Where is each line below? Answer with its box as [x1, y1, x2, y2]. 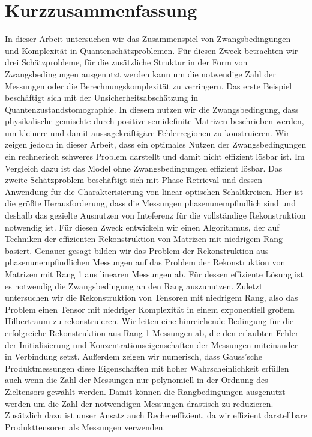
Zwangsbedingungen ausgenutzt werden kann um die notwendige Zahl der [5, 67, 276, 80]
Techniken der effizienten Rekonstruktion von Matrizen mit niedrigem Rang [5, 232, 283, 245]
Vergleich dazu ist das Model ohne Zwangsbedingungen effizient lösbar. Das [5, 161, 283, 174]
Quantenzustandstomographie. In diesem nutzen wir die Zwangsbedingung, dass [5, 103, 299, 115]
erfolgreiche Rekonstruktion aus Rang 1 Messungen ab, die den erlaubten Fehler [5, 326, 299, 339]
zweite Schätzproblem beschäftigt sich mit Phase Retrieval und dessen [5, 173, 262, 186]
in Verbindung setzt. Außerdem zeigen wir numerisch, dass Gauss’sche [5, 350, 262, 363]
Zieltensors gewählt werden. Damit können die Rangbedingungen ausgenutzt [5, 385, 286, 397]
